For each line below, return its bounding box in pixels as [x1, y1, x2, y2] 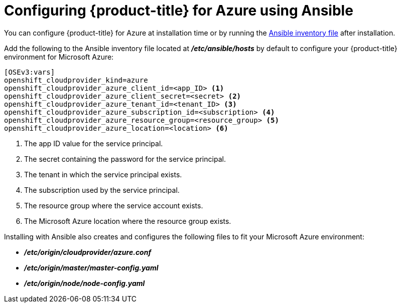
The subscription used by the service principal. [24, 185, 180, 194]
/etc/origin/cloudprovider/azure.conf [24, 247, 152, 256]
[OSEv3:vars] [4, 68, 55, 76]
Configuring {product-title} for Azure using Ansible [4, 2, 353, 19]
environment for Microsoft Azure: [4, 52, 114, 61]
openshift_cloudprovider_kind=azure [4, 76, 148, 84]
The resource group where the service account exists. [24, 201, 203, 210]
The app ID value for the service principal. [24, 139, 163, 148]
